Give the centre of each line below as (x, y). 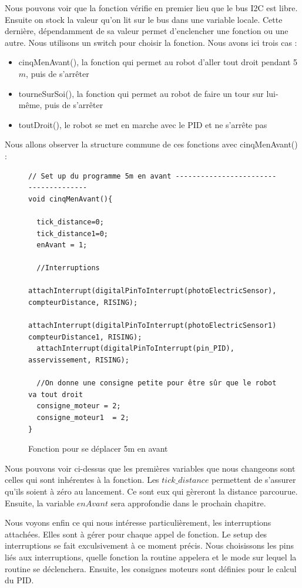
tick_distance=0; (70, 222)
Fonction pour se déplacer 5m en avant (98, 448)
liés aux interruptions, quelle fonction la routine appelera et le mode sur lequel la (151, 557)
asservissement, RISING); (79, 360)
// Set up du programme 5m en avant (100, 176)
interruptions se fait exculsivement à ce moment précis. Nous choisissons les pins (150, 545)
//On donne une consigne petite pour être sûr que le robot (157, 383)
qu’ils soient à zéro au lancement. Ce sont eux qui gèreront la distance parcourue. (151, 491)
